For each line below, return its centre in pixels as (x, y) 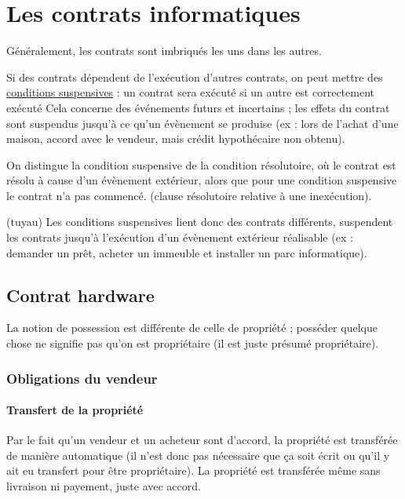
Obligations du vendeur (82, 378)
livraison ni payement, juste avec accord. (104, 486)
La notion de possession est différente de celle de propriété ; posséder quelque (192, 328)
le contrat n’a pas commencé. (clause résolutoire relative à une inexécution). (189, 195)
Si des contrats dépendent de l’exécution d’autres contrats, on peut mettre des (195, 76)
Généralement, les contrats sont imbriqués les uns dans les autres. (164, 51)
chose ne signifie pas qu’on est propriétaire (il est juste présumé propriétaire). (193, 343)
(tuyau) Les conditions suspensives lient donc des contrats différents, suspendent (200, 222)
